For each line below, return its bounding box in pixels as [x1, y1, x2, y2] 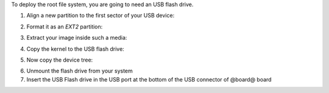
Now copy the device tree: [26, 56, 93, 63]
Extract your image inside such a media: [26, 34, 127, 42]
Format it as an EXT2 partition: [26, 23, 103, 30]
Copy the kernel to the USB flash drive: [26, 45, 124, 53]
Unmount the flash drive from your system [26, 67, 133, 75]
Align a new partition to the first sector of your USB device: [26, 12, 175, 19]
